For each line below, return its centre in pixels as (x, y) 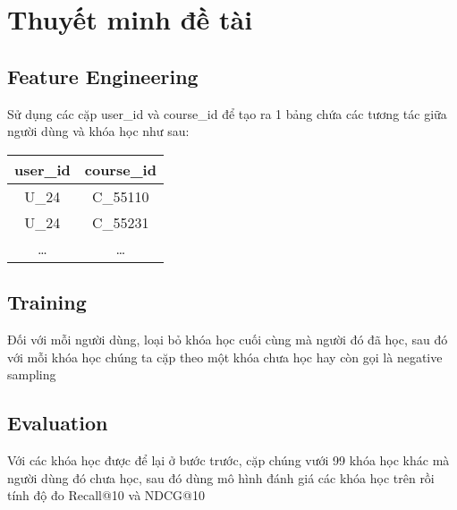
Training (47, 302)
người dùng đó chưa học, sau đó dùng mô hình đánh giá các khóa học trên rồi (221, 477)
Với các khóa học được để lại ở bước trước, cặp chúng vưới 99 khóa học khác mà (228, 459)
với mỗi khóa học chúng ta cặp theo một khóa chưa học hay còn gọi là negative (225, 357)
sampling (32, 374)
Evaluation (58, 423)
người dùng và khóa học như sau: (98, 131)
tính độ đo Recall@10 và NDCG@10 (106, 495)
